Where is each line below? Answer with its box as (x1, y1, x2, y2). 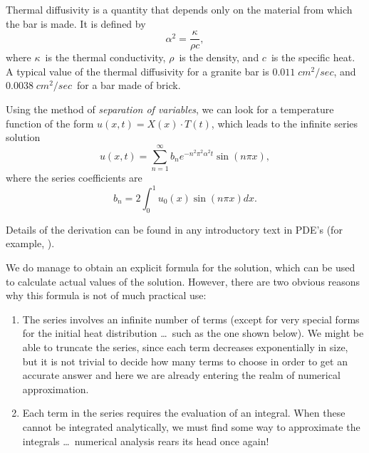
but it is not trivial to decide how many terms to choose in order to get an (22, 353, 348, 368)
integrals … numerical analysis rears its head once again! (22, 433, 269, 448)
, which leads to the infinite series (211, 115, 358, 130)
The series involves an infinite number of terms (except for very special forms (22, 311, 360, 326)
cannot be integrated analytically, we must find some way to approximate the (22, 419, 360, 434)
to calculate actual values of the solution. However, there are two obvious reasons (6, 274, 360, 288)
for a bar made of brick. (77, 78, 181, 93)
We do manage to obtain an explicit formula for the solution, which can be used (6, 260, 355, 275)
